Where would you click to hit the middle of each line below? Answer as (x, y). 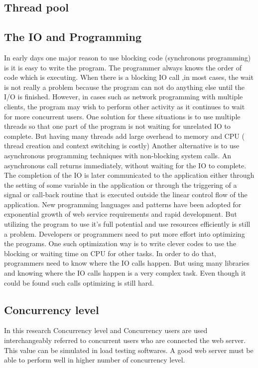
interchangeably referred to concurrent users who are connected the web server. (125, 340)
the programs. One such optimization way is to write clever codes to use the (120, 243)
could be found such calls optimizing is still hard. (79, 282)
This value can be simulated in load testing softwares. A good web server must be (129, 350)
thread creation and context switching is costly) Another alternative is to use (122, 146)
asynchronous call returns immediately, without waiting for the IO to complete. (125, 165)
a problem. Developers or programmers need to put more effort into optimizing (125, 233)
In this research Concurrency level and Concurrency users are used (106, 330)
